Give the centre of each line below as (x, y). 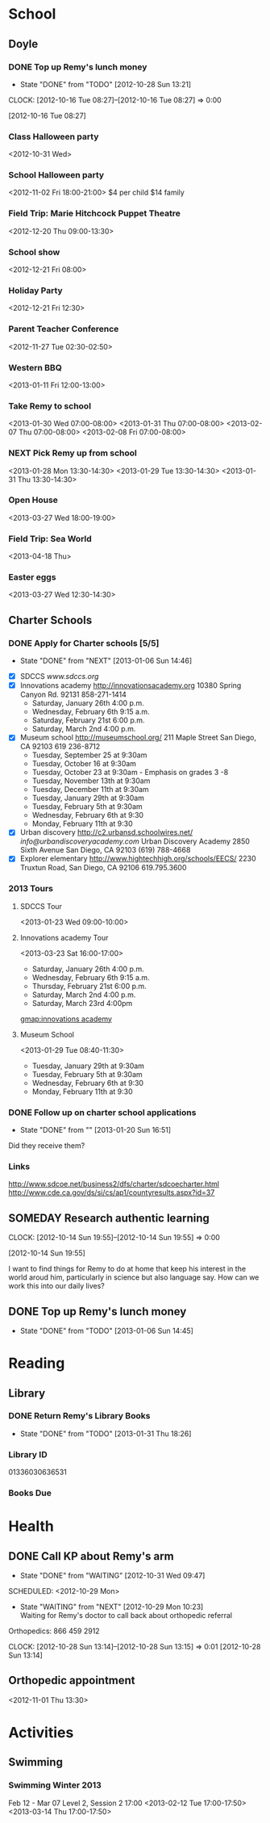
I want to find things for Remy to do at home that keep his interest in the (127, 1269)
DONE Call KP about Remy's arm (91, 1556)
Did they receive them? (47, 1146)
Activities (41, 1733)
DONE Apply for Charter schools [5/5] (84, 643)
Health (31, 1526)
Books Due (30, 1493)
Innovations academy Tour (64, 937)
